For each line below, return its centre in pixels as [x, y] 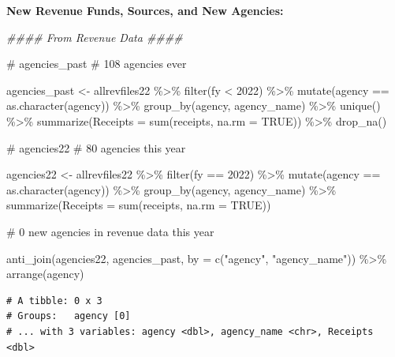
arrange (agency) [45, 274]
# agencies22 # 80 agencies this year [96, 147]
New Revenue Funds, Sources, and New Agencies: [145, 10]
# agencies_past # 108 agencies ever [97, 64]
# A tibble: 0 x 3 [54, 301]
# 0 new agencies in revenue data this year [110, 231]
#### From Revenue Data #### [95, 37]
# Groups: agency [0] [69, 316]
